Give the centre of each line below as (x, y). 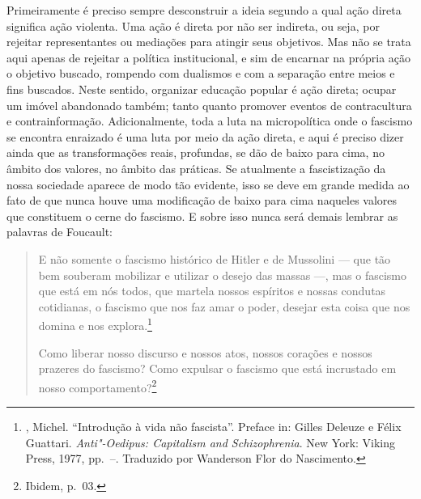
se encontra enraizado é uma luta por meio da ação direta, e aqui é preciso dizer (205, 136)
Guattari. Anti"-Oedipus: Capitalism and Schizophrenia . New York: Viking (210, 442)
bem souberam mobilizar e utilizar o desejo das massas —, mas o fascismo (222, 275)
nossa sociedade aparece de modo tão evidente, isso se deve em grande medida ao (208, 184)
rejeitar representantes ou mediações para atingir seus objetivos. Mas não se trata (209, 42)
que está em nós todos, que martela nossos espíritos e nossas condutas (212, 291)
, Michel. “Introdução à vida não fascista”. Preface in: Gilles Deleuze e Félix (213, 426)
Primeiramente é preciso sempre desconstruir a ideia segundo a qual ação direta (204, 10)
